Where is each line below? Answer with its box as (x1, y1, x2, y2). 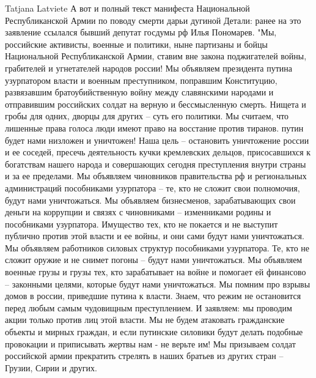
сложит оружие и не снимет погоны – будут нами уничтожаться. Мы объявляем (5, 253, 303, 266)
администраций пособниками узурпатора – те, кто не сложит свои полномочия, (5, 181, 300, 194)
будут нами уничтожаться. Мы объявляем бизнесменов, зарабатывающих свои (5, 193, 296, 206)
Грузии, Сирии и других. (5, 361, 97, 374)
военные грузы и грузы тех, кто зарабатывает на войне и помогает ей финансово (5, 265, 306, 278)
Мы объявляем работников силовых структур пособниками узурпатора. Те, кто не (5, 241, 310, 254)
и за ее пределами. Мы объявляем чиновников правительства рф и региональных (5, 169, 307, 182)
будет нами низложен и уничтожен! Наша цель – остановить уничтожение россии (5, 133, 309, 146)
